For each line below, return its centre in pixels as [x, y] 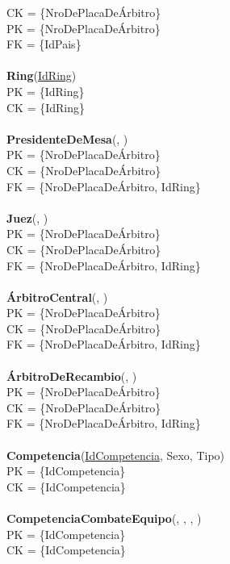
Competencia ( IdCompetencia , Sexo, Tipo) [116, 455]
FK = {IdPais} [44, 44]
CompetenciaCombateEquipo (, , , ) [104, 518]
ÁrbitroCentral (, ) [57, 297]
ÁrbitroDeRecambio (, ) [72, 376]
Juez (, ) [27, 217]
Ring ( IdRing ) [42, 75]
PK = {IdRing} [46, 91]
